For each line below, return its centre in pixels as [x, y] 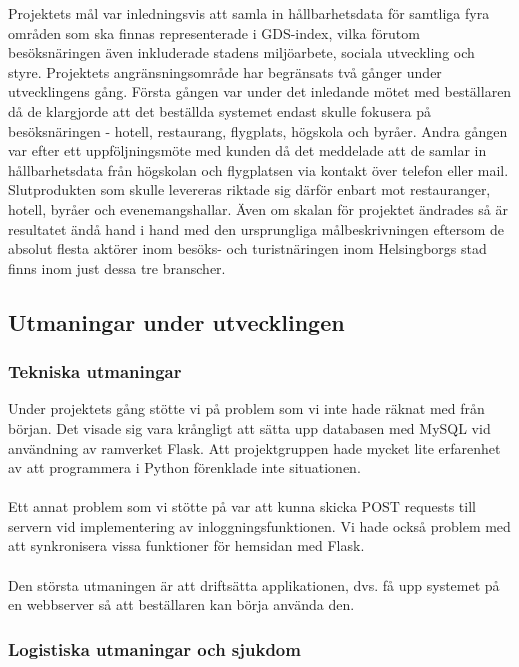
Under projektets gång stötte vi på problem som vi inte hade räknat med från [246, 408]
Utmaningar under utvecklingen [176, 321]
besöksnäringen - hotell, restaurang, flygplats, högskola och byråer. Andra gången [258, 130]
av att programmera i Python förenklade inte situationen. [184, 467]
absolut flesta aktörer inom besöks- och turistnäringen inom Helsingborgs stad [247, 248]
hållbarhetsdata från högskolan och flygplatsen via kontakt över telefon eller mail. [258, 169]
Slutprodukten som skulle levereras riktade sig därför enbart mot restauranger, [249, 189]
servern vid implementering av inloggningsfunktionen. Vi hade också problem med [259, 525]
